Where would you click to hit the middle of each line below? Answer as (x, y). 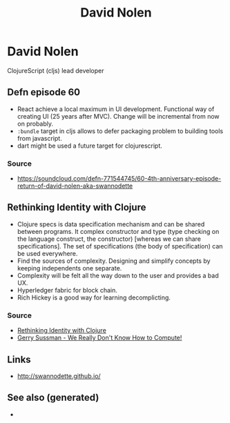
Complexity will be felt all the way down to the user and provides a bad (118, 275)
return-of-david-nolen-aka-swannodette (75, 186)
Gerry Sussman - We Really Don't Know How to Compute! (99, 338)
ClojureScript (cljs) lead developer (56, 70)
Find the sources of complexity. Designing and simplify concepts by (114, 261)
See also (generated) (53, 398)
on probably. (35, 124)
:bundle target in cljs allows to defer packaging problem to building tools (120, 131)
